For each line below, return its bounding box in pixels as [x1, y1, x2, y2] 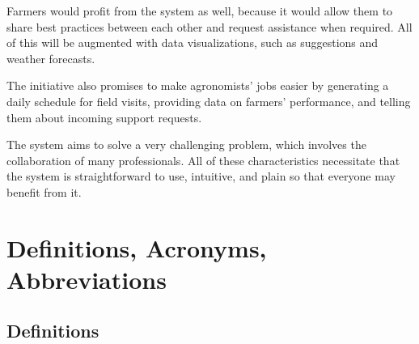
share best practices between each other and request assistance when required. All [6, 18, 413, 35]
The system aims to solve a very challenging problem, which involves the [6, 136, 366, 153]
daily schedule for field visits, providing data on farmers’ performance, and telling [6, 92, 411, 109]
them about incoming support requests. [6, 108, 202, 125]
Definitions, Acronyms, [6, 231, 267, 264]
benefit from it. [6, 183, 82, 200]
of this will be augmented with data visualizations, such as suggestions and [6, 34, 379, 51]
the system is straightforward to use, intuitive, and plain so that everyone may [6, 168, 396, 185]
